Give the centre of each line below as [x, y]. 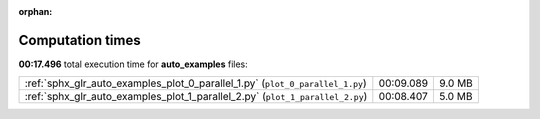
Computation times [79, 40]
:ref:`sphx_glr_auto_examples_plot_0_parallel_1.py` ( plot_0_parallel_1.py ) [195, 83]
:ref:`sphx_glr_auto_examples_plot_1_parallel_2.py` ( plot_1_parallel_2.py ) [196, 97]
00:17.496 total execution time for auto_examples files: [133, 64]
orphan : [35, 11]
